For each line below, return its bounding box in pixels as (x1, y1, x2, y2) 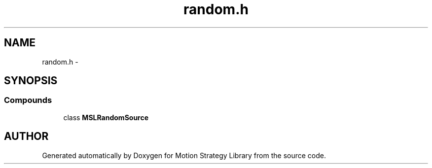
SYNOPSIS (4, 74, 58, 87)
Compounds (4, 95, 52, 105)
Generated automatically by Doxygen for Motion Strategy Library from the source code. (42, 151, 326, 160)
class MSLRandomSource (63, 113, 149, 122)
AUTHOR (4, 130, 49, 143)
